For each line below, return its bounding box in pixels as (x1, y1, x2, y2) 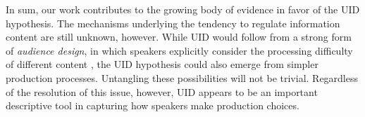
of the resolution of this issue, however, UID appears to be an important (6, 84, 318, 99)
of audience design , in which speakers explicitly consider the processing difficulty (6, 43, 353, 57)
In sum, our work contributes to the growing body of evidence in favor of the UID (6, 2, 360, 16)
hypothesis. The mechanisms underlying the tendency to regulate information (6, 15, 340, 30)
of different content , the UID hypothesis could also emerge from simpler (6, 57, 318, 71)
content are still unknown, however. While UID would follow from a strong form (6, 29, 352, 44)
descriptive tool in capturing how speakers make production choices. (6, 98, 299, 113)
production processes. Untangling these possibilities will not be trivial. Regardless (6, 70, 359, 85)
